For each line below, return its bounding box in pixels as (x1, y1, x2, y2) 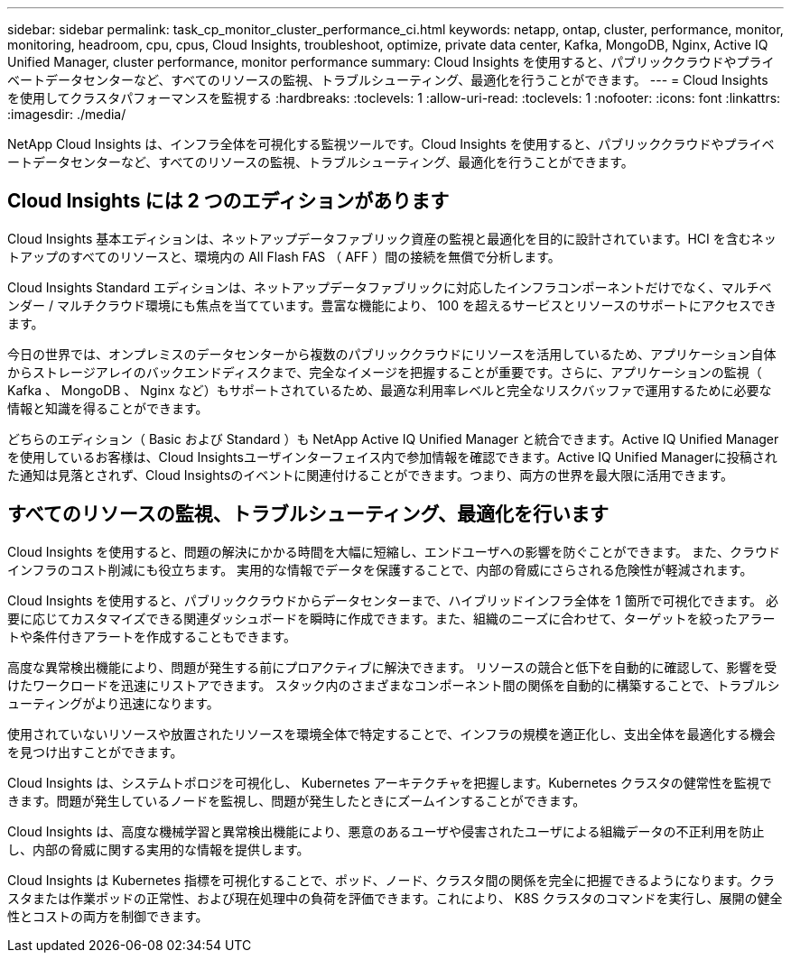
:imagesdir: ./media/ (7, 106, 126, 122)
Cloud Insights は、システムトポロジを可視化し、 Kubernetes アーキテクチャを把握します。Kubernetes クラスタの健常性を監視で (7, 774, 772, 790)
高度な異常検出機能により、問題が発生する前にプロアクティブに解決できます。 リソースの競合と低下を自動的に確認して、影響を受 (7, 659, 777, 675)
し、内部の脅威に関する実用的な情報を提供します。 (7, 841, 310, 857)
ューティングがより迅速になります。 (7, 695, 219, 711)
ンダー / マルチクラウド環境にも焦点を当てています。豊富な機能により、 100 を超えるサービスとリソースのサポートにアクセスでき (7, 297, 777, 313)
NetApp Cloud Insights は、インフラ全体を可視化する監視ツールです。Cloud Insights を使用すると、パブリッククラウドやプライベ (7, 136, 775, 152)
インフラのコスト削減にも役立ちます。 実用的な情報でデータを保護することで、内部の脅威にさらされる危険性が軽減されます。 (7, 561, 753, 577)
